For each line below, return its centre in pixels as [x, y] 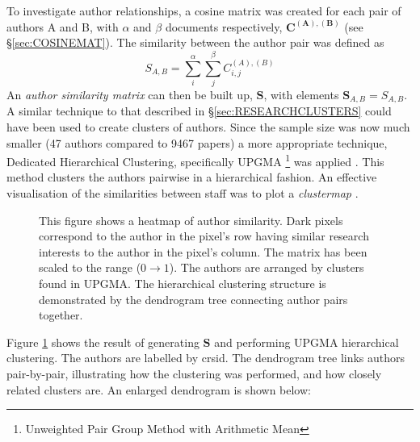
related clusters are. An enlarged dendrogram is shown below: [159, 389]
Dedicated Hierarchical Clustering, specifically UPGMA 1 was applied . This [195, 160]
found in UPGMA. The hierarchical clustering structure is [183, 283]
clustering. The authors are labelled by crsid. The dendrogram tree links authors [206, 358]
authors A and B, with [63, 26]
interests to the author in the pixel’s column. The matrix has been [203, 251]
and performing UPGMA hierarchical [307, 342]
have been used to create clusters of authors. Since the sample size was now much [208, 126]
